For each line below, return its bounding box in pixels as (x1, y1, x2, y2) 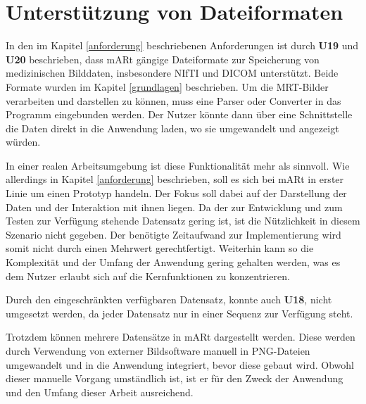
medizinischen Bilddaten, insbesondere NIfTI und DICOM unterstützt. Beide (6, 65, 339, 80)
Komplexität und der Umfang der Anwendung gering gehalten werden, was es (6, 255, 341, 270)
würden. (6, 134, 41, 149)
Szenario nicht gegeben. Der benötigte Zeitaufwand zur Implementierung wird (6, 227, 341, 241)
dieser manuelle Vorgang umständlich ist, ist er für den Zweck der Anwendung (6, 371, 343, 386)
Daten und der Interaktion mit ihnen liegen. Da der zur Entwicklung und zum (6, 199, 343, 214)
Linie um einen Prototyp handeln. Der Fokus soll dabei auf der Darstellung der (6, 186, 347, 201)
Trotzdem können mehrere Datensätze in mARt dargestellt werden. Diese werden (6, 329, 355, 344)
